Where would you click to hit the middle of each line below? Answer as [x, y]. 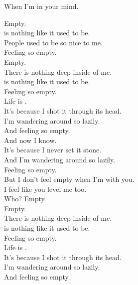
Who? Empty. [25, 199]
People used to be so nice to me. [53, 42]
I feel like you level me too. [45, 189]
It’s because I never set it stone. [53, 150]
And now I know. [30, 140]
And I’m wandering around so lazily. [60, 159]
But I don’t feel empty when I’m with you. [69, 179]
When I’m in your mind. [41, 6]
